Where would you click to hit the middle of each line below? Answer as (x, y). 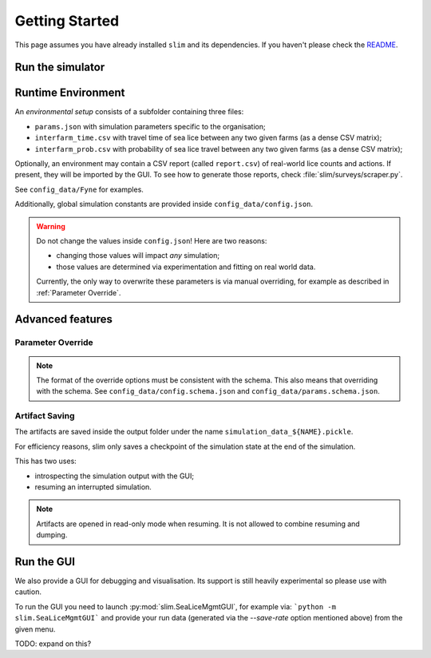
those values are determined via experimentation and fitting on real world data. (186, 267)
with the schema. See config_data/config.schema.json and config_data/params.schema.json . (208, 391)
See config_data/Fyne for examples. (79, 189)
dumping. (52, 535)
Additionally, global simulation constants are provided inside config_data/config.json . (164, 204)
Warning (51, 226)
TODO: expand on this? (53, 644)
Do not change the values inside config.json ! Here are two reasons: (152, 240)
